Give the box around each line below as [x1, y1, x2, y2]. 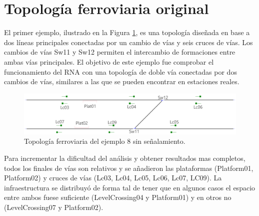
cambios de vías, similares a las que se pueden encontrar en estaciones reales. [4, 76, 239, 87]
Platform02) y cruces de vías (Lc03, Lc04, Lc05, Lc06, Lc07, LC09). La [4, 172, 222, 183]
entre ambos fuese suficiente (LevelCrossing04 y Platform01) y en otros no [4, 192, 231, 202]
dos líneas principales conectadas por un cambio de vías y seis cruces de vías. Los [4, 37, 253, 47]
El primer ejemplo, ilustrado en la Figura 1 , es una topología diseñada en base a [4, 27, 250, 38]
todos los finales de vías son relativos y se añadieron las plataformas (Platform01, [4, 162, 253, 173]
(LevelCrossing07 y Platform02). [4, 202, 103, 212]
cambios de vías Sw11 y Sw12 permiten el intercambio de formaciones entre [4, 47, 235, 57]
